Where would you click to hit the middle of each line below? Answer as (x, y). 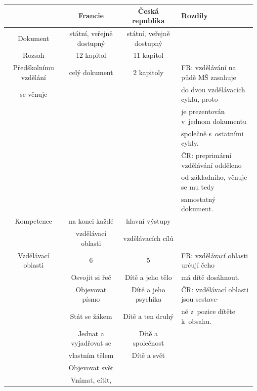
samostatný (198, 199)
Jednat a (91, 333)
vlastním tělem (91, 355)
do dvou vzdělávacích (213, 89)
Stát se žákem (91, 316)
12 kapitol (91, 55)
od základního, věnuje (214, 177)
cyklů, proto (199, 99)
